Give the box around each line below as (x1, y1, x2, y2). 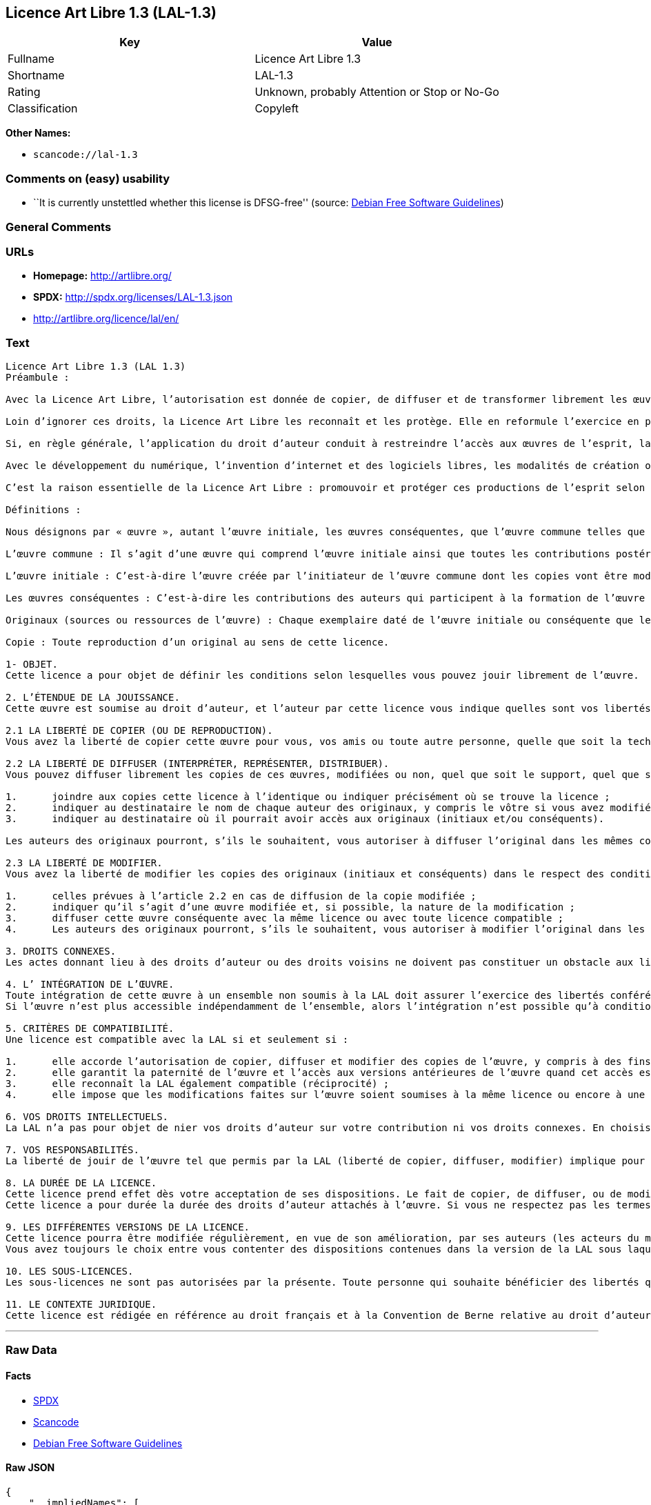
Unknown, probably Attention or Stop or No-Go (254, 85, 499, 99)
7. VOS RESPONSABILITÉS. (6, 1144, 139, 1156)
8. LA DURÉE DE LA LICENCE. (6, 1177, 157, 1189)
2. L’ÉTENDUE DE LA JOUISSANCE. (6, 692, 180, 704)
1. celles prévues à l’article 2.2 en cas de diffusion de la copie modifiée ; (6, 890, 477, 902)
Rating (8, 85, 41, 99)
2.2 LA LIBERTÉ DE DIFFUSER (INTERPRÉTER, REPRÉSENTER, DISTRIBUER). (6, 758, 390, 770)
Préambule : (6, 372, 70, 383)
